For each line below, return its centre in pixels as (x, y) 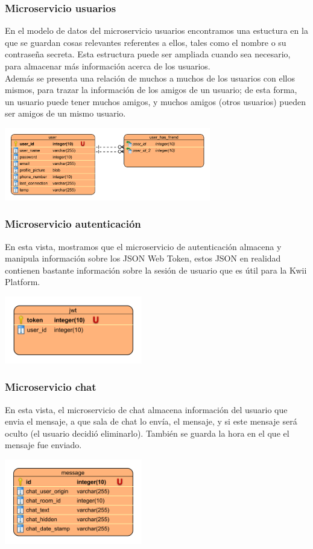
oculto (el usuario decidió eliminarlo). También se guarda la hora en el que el (147, 433)
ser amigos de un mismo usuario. (65, 113)
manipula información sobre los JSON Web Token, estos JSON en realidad (143, 258)
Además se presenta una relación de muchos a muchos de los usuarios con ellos (150, 78)
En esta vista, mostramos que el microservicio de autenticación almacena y (143, 246)
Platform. (23, 282)
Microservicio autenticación (73, 224)
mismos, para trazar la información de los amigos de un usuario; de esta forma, (151, 90)
